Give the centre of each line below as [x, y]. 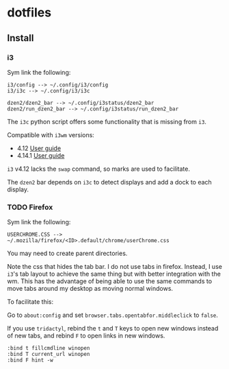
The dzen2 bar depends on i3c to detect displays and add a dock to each [109, 182]
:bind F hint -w [30, 360]
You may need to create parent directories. [67, 253]
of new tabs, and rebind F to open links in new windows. [86, 336]
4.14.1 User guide [41, 155]
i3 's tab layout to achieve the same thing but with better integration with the [114, 274]
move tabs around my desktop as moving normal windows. [90, 289]
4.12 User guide [39, 148]
